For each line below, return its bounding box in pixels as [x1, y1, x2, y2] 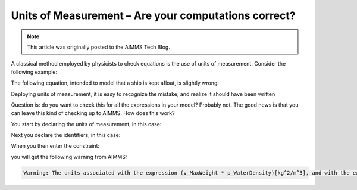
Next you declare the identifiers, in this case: [11, 132, 121, 139]
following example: [11, 68, 58, 76]
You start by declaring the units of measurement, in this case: [11, 120, 162, 127]
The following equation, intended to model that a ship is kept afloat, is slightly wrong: [11, 79, 220, 86]
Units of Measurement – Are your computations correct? [11, 9, 296, 22]
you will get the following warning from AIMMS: [11, 153, 127, 160]
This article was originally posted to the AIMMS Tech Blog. [27, 43, 171, 51]
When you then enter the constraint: [11, 142, 100, 149]
